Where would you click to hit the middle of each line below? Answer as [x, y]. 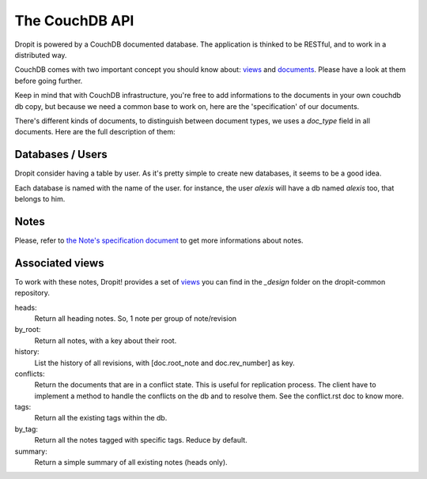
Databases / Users [61, 155]
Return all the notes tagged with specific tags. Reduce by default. [141, 440]
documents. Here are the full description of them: [95, 132]
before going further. [49, 81]
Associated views [59, 263]
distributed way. [41, 55]
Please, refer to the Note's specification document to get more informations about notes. [159, 240]
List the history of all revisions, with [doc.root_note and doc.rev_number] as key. [165, 363]
